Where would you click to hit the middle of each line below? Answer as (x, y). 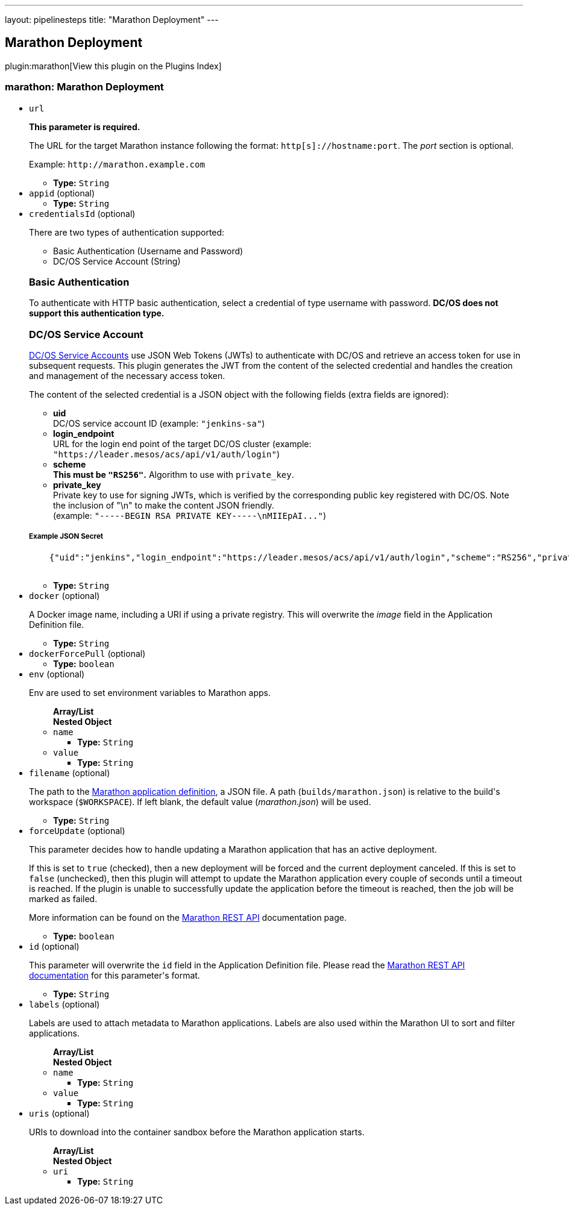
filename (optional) (70, 773)
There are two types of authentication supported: (127, 232)
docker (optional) (64, 595)
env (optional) (57, 674)
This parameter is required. (85, 127)
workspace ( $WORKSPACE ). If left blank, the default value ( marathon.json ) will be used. (200, 801)
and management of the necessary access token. (127, 376)
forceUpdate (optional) (77, 830)
